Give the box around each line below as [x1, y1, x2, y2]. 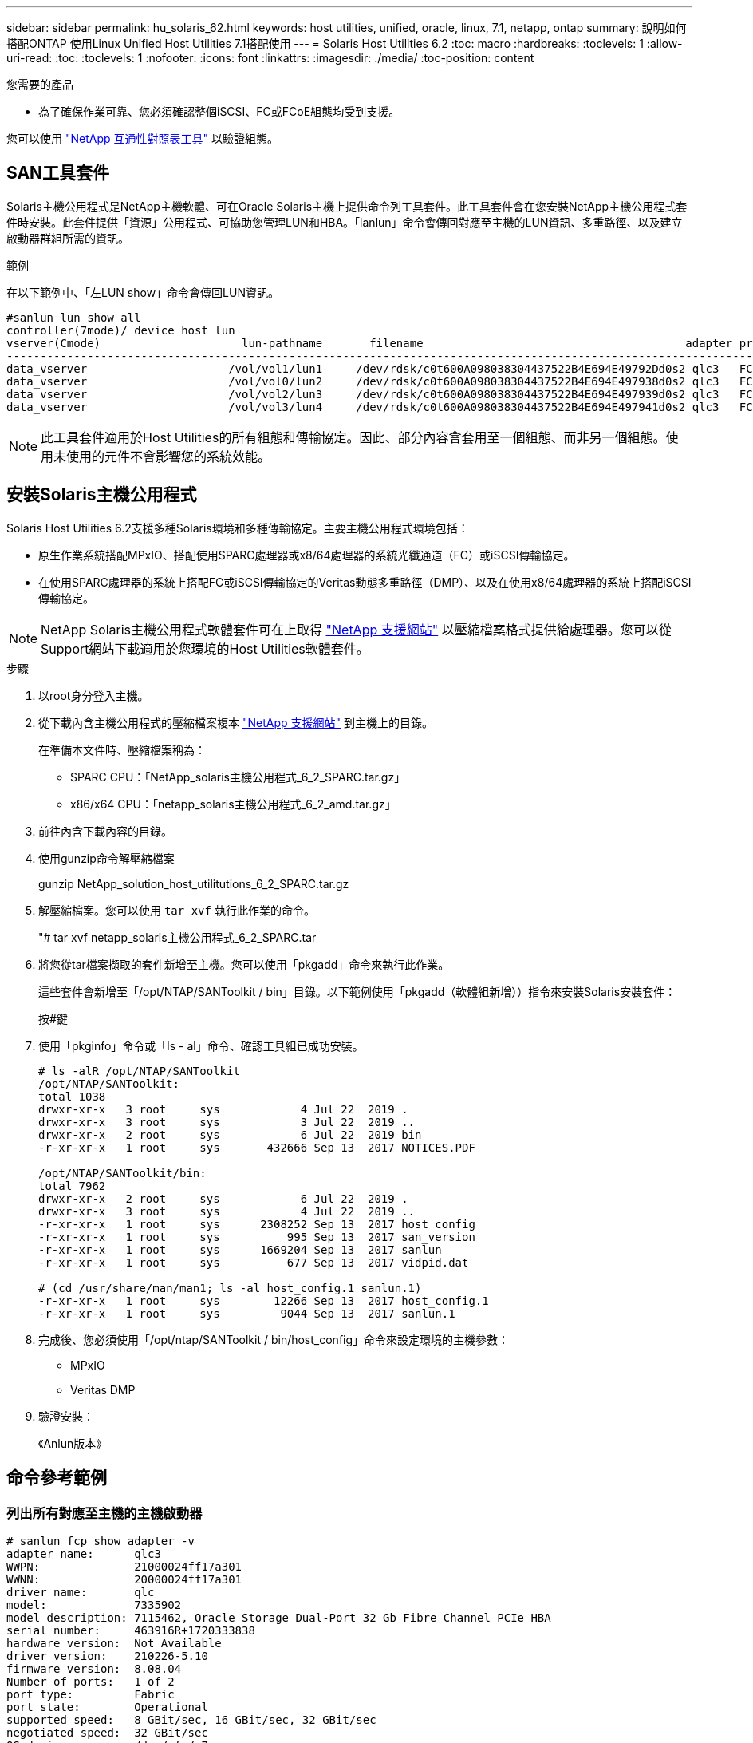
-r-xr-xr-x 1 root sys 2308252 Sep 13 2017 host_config [38, 1217, 475, 1231]
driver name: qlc [6, 1585, 155, 1599]
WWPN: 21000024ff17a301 [6, 1559, 242, 1573]
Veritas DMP [70, 1382, 136, 1397]
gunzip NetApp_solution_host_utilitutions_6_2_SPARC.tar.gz [38, 876, 349, 891]
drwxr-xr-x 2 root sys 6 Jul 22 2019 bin [38, 1128, 422, 1141]
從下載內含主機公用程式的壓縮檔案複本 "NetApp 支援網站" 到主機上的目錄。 [38, 715, 433, 729]
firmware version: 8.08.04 [6, 1662, 182, 1675]
